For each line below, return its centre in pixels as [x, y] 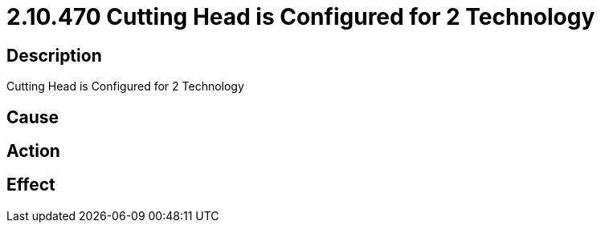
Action [33, 151]
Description [54, 55]
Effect [31, 185]
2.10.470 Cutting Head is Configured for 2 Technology [301, 17]
